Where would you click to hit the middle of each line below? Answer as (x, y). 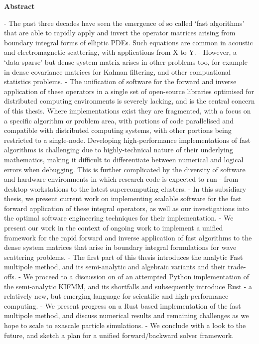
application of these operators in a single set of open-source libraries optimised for (129, 91)
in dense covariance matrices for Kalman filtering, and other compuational (117, 71)
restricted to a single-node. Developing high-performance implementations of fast (127, 140)
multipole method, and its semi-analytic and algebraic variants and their (115, 267)
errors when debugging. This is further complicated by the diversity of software (125, 169)
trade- (237, 267)
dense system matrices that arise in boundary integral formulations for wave (120, 247)
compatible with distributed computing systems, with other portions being (118, 130)
